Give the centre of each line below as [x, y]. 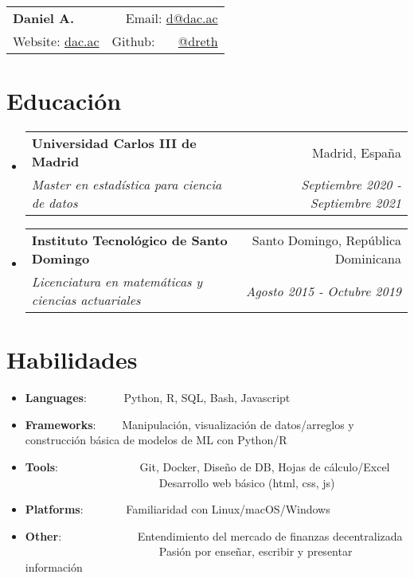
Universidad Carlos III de [114, 143]
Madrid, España [357, 152]
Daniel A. [44, 18]
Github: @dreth [165, 41]
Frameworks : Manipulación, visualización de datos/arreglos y [189, 424]
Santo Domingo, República [326, 240]
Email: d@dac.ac [172, 18]
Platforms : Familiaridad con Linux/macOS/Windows [178, 509]
